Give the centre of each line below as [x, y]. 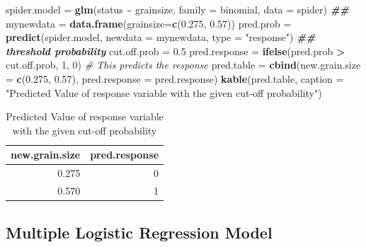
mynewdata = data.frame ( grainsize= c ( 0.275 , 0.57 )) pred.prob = [149, 23]
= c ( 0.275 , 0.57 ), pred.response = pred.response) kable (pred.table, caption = [175, 78]
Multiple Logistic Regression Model [139, 232]
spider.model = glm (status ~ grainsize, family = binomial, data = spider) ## [178, 9]
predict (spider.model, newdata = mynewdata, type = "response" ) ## [161, 37]
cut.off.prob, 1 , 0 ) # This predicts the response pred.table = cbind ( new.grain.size [183, 65]
